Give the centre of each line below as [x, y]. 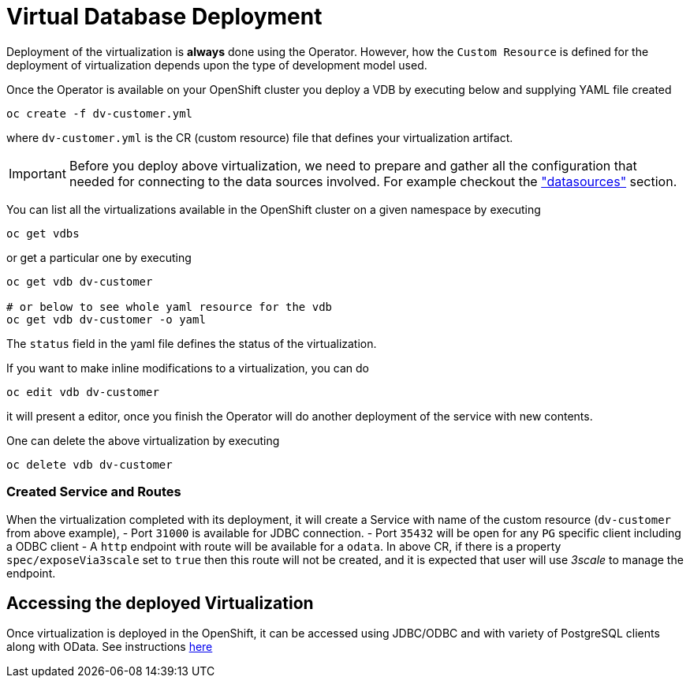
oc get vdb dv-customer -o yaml [106, 319]
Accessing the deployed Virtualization [160, 603]
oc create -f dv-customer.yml [100, 113]
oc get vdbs [43, 233]
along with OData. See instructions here [110, 647]
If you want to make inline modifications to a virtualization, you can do [188, 368]
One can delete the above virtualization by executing [143, 440]
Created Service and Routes [94, 492]
